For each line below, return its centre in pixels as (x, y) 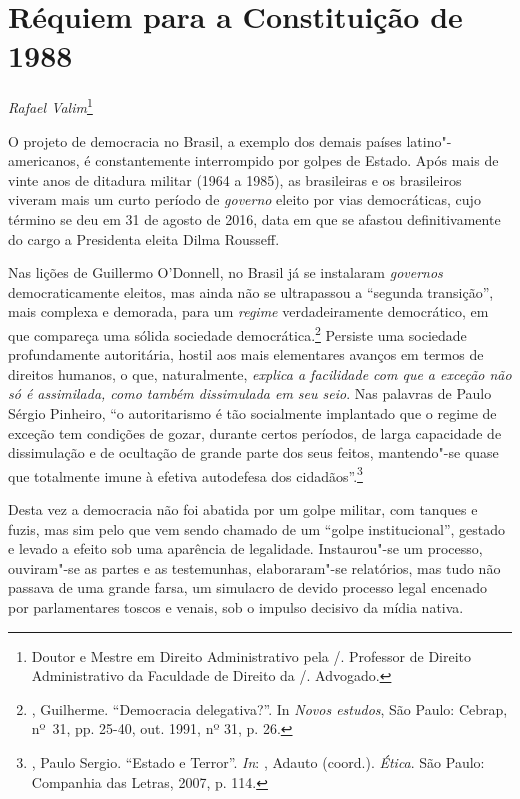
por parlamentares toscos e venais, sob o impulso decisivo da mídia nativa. (236, 606)
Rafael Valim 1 (50, 105)
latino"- (429, 140)
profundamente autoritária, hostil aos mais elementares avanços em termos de (246, 354)
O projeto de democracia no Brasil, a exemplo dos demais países (205, 140)
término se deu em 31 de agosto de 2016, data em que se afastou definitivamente (254, 218)
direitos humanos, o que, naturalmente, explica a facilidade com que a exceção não (260, 373)
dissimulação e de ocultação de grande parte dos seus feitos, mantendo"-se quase (253, 452)
